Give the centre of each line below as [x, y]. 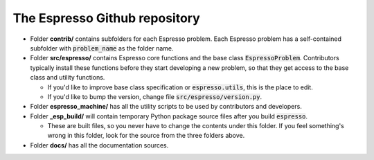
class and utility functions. [68, 78]
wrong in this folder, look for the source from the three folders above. [146, 136]
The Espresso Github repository [106, 18]
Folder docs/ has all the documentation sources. [99, 145]
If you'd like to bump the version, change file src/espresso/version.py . [155, 96]
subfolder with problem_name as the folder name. [102, 48]
